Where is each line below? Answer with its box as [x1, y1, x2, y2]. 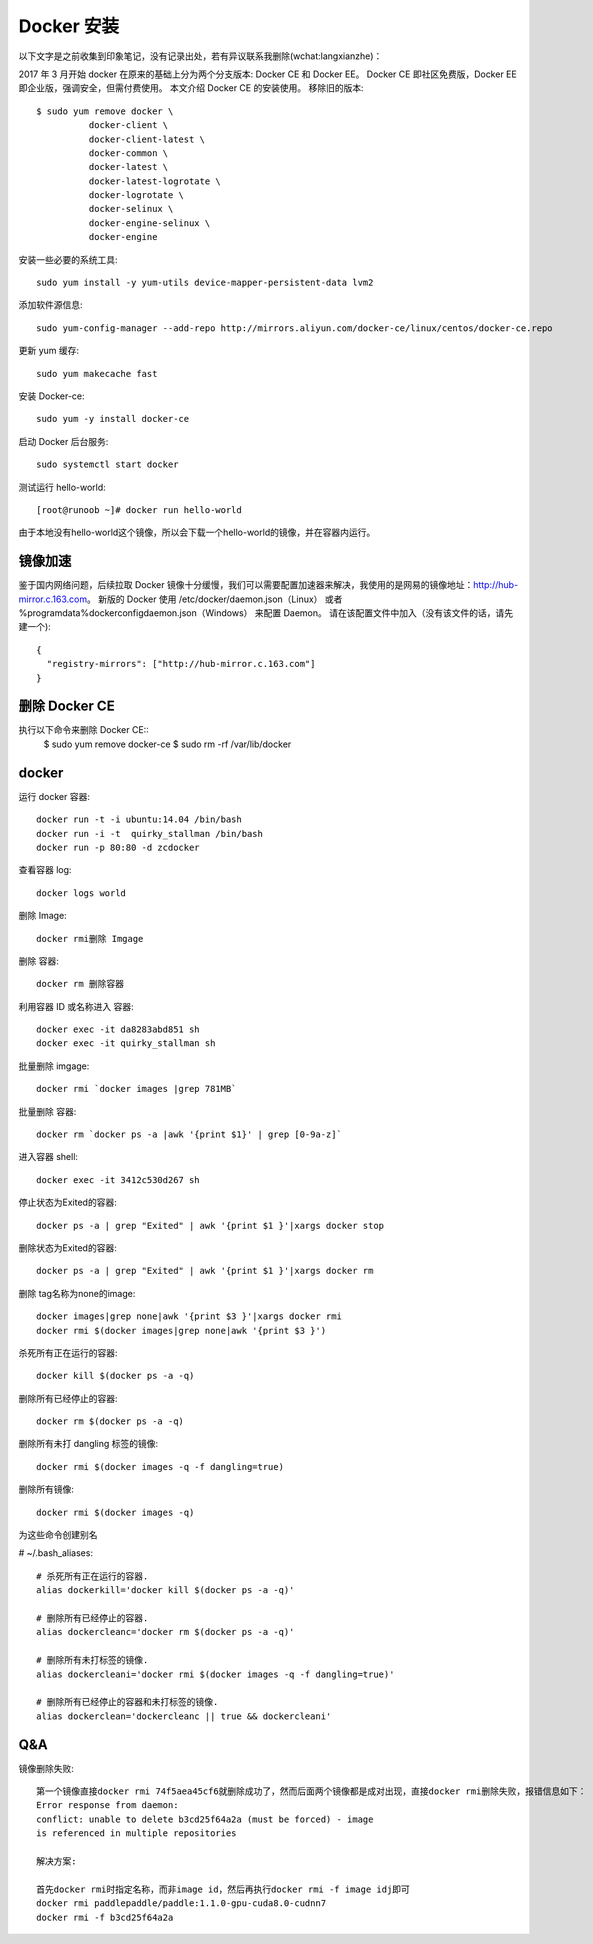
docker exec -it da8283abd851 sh [36, 1024, 200, 1035]
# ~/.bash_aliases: [18, 1547, 94, 1559]
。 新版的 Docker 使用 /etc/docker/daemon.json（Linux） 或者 [86, 593, 343, 605]
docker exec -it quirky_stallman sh [36, 1038, 216, 1049]
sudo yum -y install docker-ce [36, 413, 190, 425]
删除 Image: [18, 910, 67, 922]
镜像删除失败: [18, 1762, 75, 1774]
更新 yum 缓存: [18, 345, 80, 357]
